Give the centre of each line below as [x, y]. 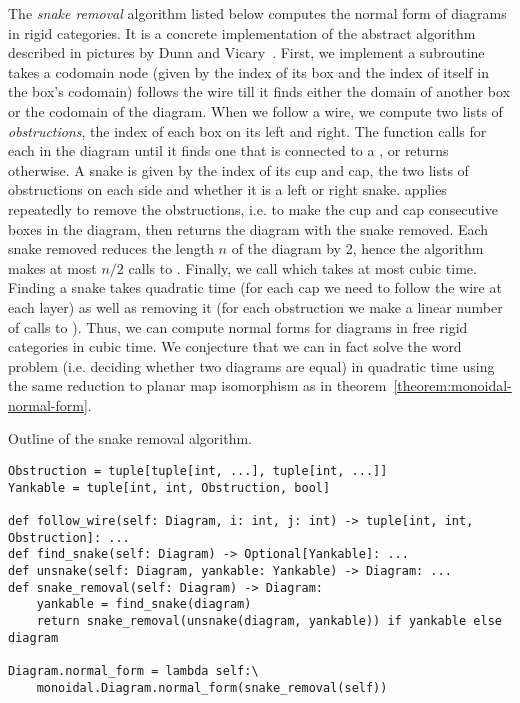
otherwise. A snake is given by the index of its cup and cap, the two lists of [238, 169]
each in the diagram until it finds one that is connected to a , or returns [228, 150]
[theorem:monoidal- [452, 385]
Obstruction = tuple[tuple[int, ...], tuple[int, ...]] [198, 471]
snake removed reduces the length [111, 248]
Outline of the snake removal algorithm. [130, 438]
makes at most [52, 267]
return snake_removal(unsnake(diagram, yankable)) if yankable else [269, 620]
